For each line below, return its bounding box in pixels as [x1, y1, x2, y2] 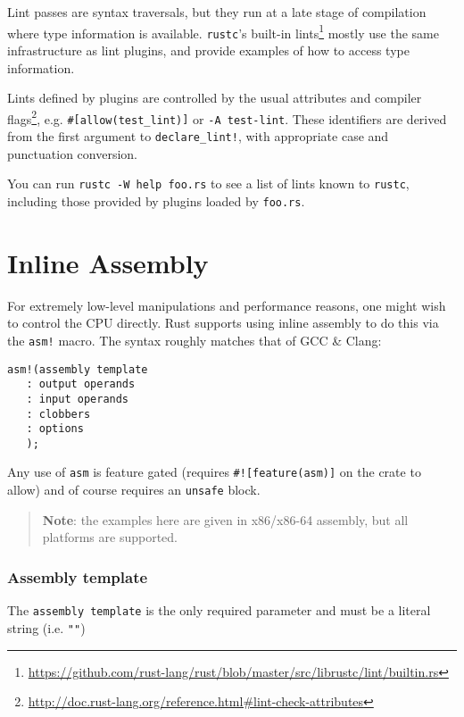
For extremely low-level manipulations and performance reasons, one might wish [7, 296, 446, 314]
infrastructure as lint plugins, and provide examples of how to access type [7, 40, 410, 59]
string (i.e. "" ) [7, 618, 86, 637]
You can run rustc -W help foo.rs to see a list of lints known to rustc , [7, 174, 410, 193]
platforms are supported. [42, 528, 178, 546]
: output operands [26, 378, 136, 391]
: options [26, 422, 84, 436]
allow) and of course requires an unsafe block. [7, 480, 261, 499]
